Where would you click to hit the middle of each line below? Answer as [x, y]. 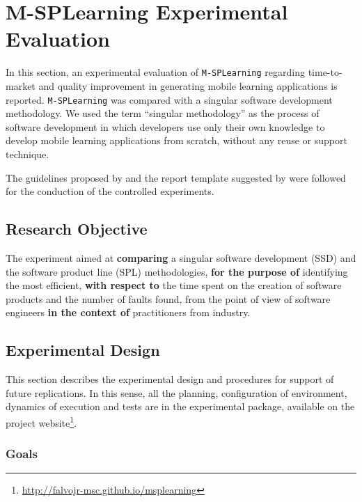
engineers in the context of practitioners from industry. [128, 312]
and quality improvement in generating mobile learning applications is [188, 85]
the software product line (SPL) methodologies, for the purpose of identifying [177, 271]
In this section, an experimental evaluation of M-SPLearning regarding [155, 72]
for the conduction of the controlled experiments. [110, 191]
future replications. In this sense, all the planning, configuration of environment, [176, 392]
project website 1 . [41, 421]
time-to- [325, 72]
